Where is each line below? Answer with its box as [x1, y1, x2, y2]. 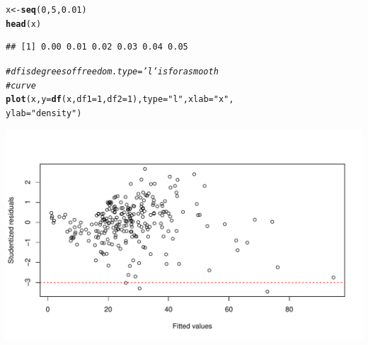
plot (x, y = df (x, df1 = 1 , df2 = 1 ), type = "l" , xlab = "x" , [6, 94, 234, 105]
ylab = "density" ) [6, 108, 82, 118]
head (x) [6, 18, 42, 29]
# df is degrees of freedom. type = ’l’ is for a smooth [6, 66, 219, 77]
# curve [6, 80, 36, 91]
